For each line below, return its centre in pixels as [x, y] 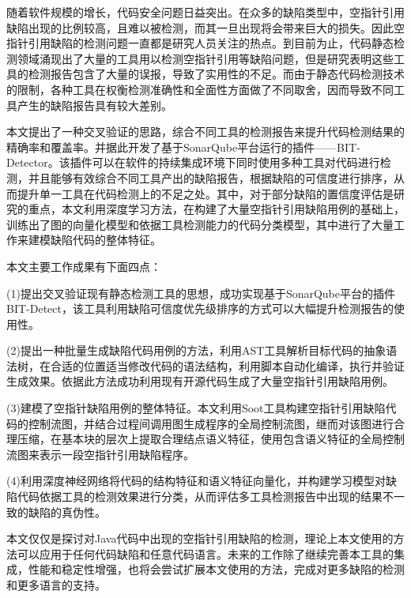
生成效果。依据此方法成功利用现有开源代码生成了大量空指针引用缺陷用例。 [200, 381]
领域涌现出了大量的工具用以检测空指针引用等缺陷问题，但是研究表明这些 [205, 58]
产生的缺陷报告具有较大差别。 [94, 105]
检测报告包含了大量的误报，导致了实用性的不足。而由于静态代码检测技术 [216, 74]
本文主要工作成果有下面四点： [84, 266]
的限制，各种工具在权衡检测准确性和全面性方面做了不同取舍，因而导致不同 [200, 89]
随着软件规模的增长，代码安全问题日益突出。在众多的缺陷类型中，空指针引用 [205, 12]
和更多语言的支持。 [56, 585]
